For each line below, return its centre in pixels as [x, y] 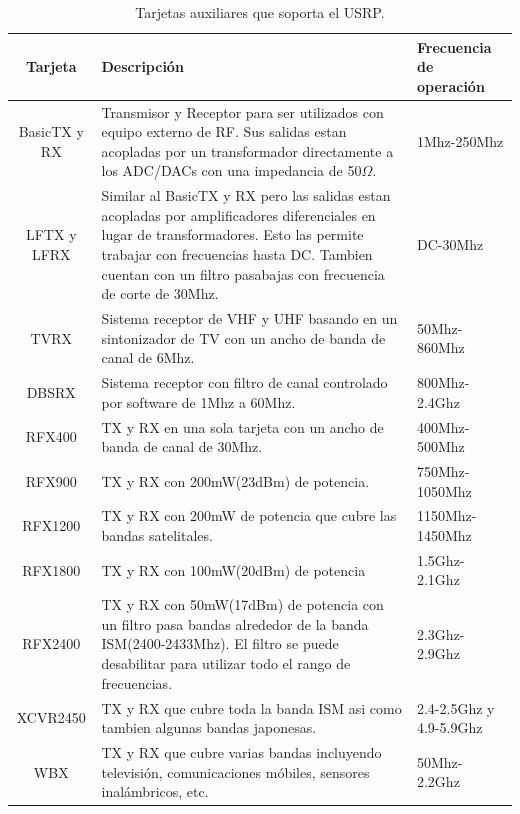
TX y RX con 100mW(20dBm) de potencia [233, 569]
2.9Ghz [438, 653]
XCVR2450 [51, 717]
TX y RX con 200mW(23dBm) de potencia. [235, 480]
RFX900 [51, 480]
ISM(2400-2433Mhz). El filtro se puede [220, 643]
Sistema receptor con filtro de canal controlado [244, 382]
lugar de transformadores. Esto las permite [232, 234]
